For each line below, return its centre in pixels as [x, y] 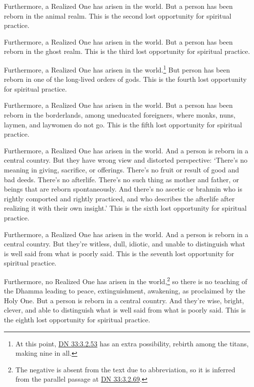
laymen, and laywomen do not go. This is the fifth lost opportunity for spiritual [123, 124]
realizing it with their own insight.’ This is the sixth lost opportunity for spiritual [125, 208]
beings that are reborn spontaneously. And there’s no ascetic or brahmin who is [123, 189]
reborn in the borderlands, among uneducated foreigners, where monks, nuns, [120, 115]
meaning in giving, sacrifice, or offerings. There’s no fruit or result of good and [122, 169]
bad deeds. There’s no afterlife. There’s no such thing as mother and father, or [122, 179]
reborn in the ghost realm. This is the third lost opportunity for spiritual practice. [127, 51]
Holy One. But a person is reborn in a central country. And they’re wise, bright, [124, 300]
